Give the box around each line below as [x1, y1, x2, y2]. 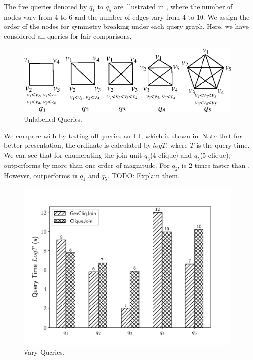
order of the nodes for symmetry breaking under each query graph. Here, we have [4, 21, 249, 31]
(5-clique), [200, 149, 230, 160]
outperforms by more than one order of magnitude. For [4, 160, 170, 170]
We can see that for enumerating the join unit [4, 149, 142, 160]
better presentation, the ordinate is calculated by [4, 140, 151, 150]
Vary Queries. [24, 346, 65, 357]
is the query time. [196, 140, 250, 150]
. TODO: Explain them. [107, 170, 179, 180]
